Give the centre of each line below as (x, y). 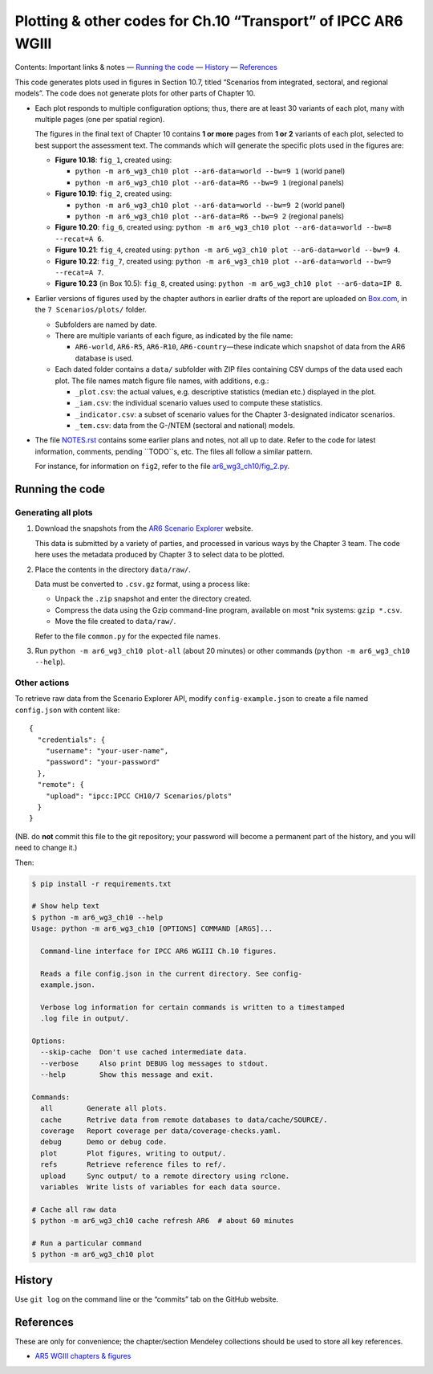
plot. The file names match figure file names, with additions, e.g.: (162, 381)
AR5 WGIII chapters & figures (83, 1356)
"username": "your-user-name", (107, 751)
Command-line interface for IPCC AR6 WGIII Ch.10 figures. (159, 951)
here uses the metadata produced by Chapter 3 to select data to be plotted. (160, 555)
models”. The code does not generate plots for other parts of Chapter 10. (135, 93)
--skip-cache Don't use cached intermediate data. (144, 1052)
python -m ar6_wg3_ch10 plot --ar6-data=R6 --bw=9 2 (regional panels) (210, 216)
